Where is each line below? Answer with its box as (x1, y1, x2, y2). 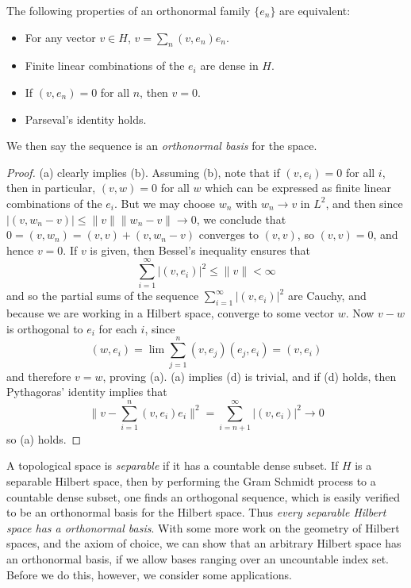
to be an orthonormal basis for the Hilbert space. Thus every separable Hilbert (6, 504, 386, 521)
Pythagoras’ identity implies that (6, 383, 167, 400)
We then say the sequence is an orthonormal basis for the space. (6, 137, 317, 154)
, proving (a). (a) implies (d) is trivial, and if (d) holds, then (102, 367, 397, 384)
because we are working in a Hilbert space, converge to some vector (6, 305, 334, 321)
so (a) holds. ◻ (6, 430, 82, 447)
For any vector (25, 29, 96, 45)
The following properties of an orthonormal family (6, 2, 251, 18)
